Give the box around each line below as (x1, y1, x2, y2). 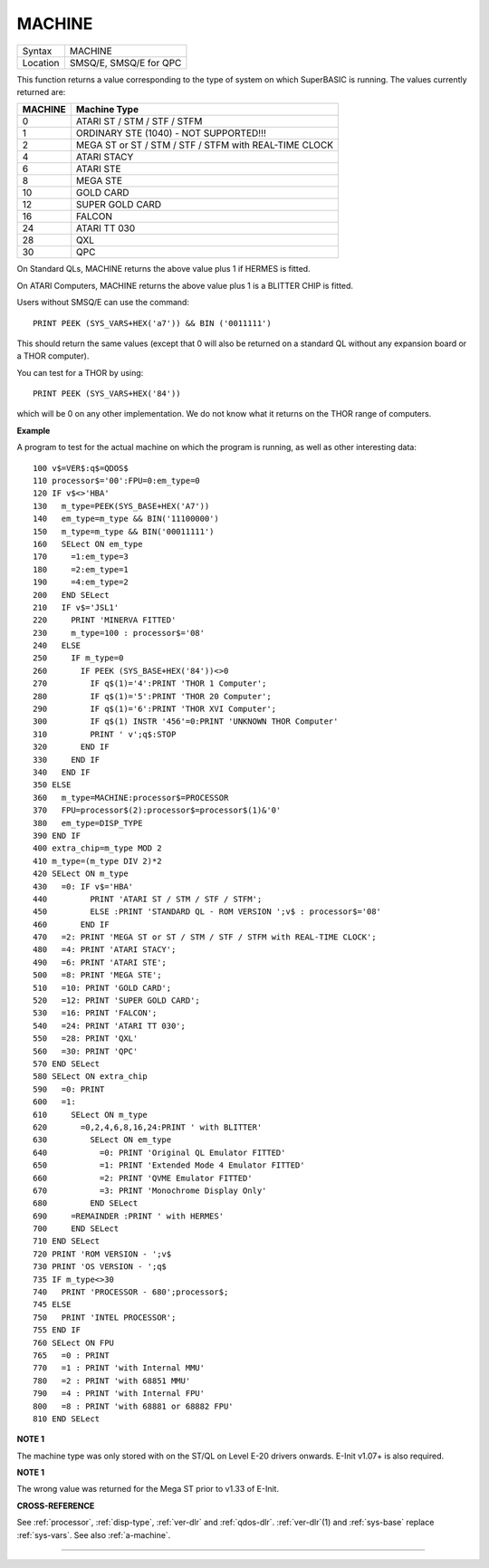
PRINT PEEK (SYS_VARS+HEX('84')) (33, 389, 181, 399)
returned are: (16, 86, 66, 97)
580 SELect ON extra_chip (33, 1072, 149, 1082)
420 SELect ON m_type (33, 869, 129, 879)
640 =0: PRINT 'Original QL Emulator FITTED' (33, 1147, 286, 1158)
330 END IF (33, 755, 101, 765)
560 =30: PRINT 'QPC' (33, 1046, 139, 1056)
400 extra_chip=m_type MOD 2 (33, 843, 162, 853)
